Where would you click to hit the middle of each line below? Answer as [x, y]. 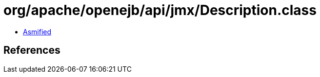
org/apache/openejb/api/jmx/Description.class [160, 10]
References [32, 50]
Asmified [37, 31]
